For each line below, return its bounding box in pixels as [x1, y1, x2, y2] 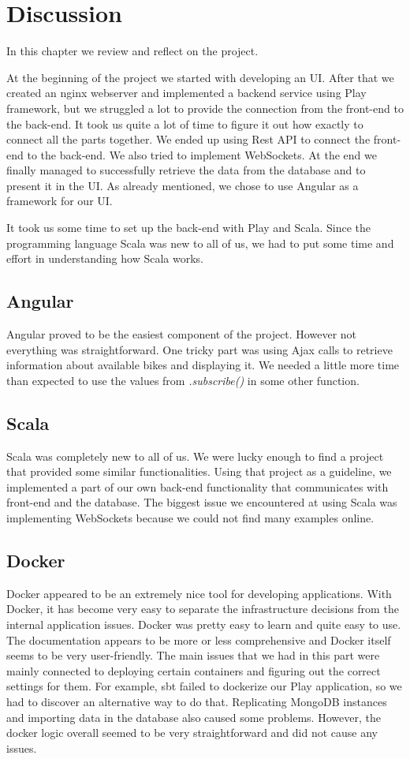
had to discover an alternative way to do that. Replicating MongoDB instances [6, 693, 387, 709]
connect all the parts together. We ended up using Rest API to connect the [6, 131, 371, 148]
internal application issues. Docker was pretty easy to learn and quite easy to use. [6, 615, 401, 632]
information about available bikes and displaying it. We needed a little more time [6, 357, 400, 373]
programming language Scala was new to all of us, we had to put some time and [6, 234, 394, 251]
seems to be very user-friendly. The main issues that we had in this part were [6, 647, 380, 664]
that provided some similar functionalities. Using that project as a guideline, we [6, 463, 392, 480]
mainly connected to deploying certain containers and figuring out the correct [6, 662, 381, 679]
